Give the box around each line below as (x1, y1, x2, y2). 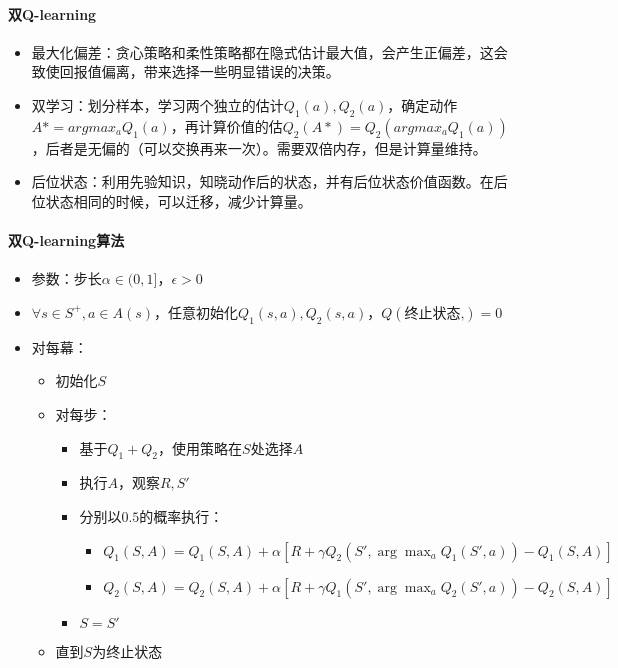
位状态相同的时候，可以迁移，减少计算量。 (31, 190, 312, 211)
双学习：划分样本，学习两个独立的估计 (31, 94, 284, 115)
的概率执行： (139, 505, 224, 526)
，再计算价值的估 (170, 115, 283, 136)
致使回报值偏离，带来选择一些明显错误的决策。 (31, 61, 340, 82)
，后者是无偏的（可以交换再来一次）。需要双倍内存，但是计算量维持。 (31, 137, 487, 158)
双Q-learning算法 (8, 230, 125, 251)
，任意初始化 (154, 301, 239, 322)
